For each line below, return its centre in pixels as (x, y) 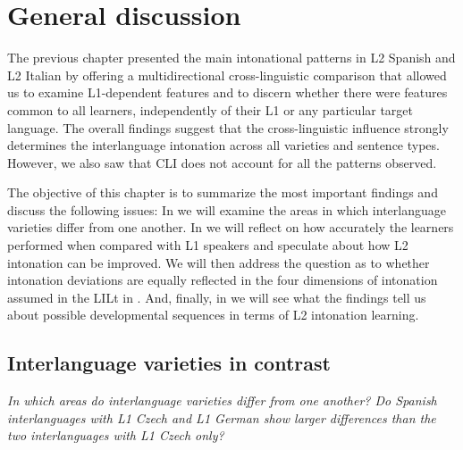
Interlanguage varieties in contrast (169, 363)
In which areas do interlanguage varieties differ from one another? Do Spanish (222, 400)
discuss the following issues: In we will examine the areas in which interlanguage (227, 209)
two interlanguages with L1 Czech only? (116, 435)
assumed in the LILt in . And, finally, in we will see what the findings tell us (217, 297)
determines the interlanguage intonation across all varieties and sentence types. (223, 145)
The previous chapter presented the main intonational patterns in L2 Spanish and (231, 58)
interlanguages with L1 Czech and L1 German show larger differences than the (222, 417)
